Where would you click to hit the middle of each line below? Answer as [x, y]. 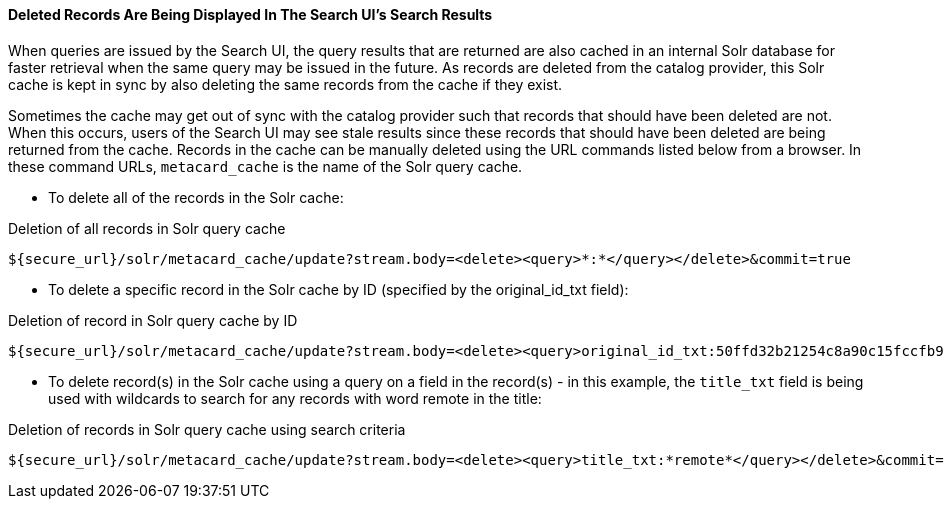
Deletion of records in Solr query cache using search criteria [207, 429]
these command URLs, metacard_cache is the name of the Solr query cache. [265, 166]
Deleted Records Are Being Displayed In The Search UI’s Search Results [250, 14]
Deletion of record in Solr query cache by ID [153, 320]
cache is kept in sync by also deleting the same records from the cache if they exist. [285, 84]
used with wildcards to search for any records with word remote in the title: [295, 398]
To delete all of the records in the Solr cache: [196, 197]
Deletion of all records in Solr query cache [147, 228]
